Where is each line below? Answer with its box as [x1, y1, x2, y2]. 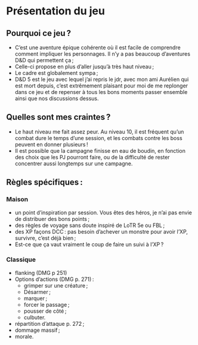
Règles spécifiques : [6, 177, 83, 187]
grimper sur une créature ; [23, 282, 88, 289]
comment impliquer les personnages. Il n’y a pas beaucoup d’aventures [14, 50, 191, 57]
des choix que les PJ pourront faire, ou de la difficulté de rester [14, 153, 170, 161]
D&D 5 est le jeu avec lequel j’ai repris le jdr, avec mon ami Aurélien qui [14, 76, 189, 83]
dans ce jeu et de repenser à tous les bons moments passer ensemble [14, 89, 188, 95]
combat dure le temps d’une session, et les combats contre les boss [14, 134, 183, 141]
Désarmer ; [23, 288, 51, 295]
